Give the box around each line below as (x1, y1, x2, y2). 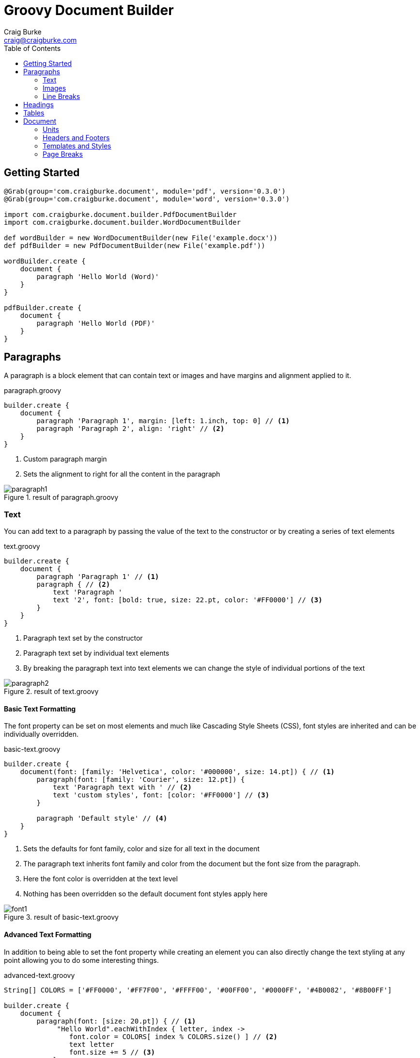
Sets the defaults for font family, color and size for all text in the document (23, 844, 260, 853)
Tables (23, 108, 45, 117)
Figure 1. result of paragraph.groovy (4, 493, 118, 502)
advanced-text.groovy (4, 971, 75, 979)
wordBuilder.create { (4, 257, 86, 265)
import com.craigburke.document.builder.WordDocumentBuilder (4, 218, 241, 226)
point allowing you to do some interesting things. (4, 956, 159, 964)
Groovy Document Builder (4, 2, 174, 18)
